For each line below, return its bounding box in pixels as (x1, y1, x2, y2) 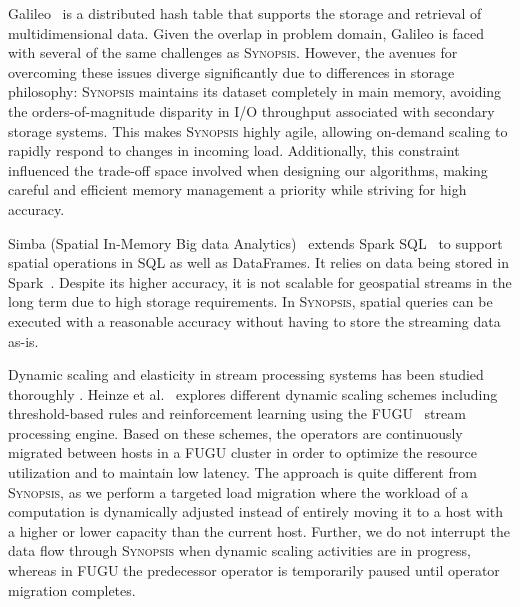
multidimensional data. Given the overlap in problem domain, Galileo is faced (8, 22, 485, 43)
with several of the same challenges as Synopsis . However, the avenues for (8, 42, 458, 63)
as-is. (8, 330, 39, 351)
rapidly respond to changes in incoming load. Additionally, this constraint (8, 140, 460, 161)
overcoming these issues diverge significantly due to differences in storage (8, 61, 455, 82)
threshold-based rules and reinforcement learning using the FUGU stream (8, 403, 466, 424)
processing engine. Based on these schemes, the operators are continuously (8, 422, 463, 443)
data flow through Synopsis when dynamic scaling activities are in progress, (8, 540, 471, 561)
